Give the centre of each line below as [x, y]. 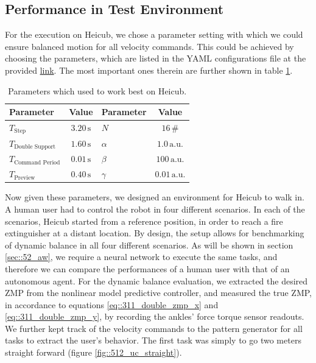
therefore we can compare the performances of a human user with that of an [147, 268]
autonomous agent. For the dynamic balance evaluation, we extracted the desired [156, 280]
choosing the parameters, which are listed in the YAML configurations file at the [156, 58]
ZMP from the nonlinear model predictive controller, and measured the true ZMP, [158, 293]
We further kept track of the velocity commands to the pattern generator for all [154, 328]
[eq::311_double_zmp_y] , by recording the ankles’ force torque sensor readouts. [155, 316]
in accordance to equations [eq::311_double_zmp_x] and [112, 304]
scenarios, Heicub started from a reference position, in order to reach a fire [144, 221]
